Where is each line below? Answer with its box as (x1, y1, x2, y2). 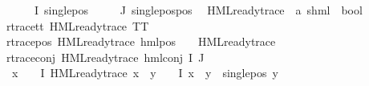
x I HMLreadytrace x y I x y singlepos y (11, 64, 278, 81)
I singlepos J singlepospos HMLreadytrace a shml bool (34, 2, 363, 18)
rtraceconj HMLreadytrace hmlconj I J (6, 48, 205, 65)
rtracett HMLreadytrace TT (6, 17, 149, 34)
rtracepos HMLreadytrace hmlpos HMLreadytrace (6, 33, 276, 50)
